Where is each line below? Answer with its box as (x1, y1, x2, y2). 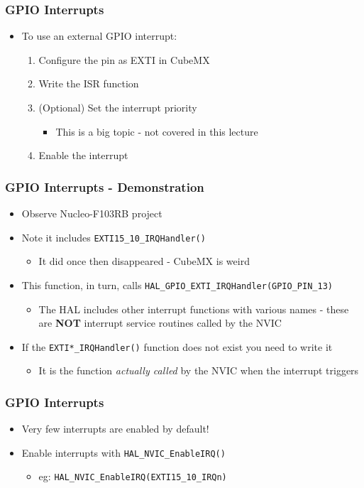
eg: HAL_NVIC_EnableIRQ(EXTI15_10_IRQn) (38, 469, 227, 484)
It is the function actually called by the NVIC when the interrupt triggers (38, 363, 359, 378)
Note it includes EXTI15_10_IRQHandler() (21, 229, 206, 244)
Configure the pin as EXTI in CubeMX (38, 52, 210, 67)
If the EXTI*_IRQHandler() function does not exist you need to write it (21, 339, 333, 354)
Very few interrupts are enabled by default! (21, 421, 209, 436)
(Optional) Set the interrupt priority (38, 100, 197, 114)
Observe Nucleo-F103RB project (21, 206, 162, 220)
